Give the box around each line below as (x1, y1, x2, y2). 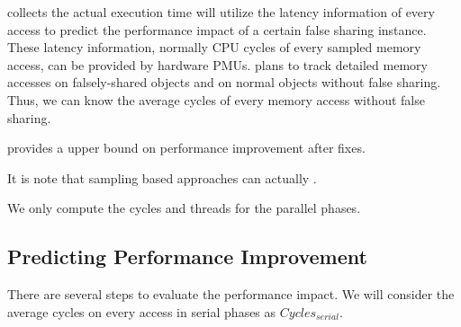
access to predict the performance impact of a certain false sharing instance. (7, 20, 427, 39)
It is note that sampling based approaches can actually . (7, 168, 317, 187)
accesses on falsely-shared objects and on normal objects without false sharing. (7, 73, 441, 92)
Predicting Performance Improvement (7, 243, 367, 270)
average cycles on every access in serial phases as (7, 302, 276, 321)
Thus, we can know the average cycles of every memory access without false (7, 90, 425, 109)
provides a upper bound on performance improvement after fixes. (7, 138, 366, 157)
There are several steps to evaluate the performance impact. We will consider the (7, 285, 455, 304)
